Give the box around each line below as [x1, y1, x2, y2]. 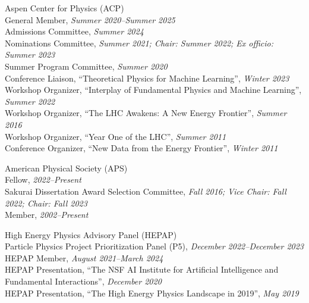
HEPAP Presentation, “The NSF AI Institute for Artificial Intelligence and [5, 263, 279, 276]
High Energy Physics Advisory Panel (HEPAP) [5, 228, 177, 240]
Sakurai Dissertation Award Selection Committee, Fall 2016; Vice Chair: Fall [5, 185, 286, 197]
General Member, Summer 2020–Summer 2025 [5, 13, 175, 26]
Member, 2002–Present [5, 208, 89, 221]
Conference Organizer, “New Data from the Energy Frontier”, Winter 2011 [5, 142, 278, 154]
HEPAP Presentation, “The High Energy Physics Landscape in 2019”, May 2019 [5, 286, 299, 299]
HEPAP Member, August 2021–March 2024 [5, 251, 163, 264]
